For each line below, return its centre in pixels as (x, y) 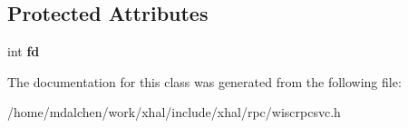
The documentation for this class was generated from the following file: (204, 81)
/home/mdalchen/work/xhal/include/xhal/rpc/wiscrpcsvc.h (174, 112)
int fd (24, 51)
